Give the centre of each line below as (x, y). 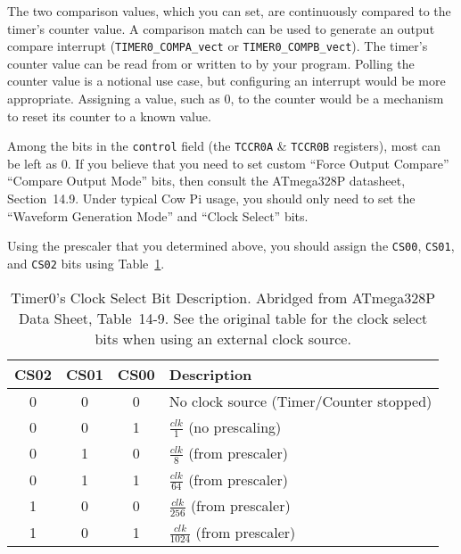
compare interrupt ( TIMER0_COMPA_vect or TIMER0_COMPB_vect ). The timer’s (218, 46)
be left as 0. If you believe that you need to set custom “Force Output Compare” (228, 163)
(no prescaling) (235, 426)
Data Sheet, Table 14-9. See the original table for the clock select (223, 318)
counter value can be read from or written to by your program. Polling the (211, 63)
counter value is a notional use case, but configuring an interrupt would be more (226, 81)
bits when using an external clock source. (223, 338)
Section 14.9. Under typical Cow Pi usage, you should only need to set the (211, 198)
